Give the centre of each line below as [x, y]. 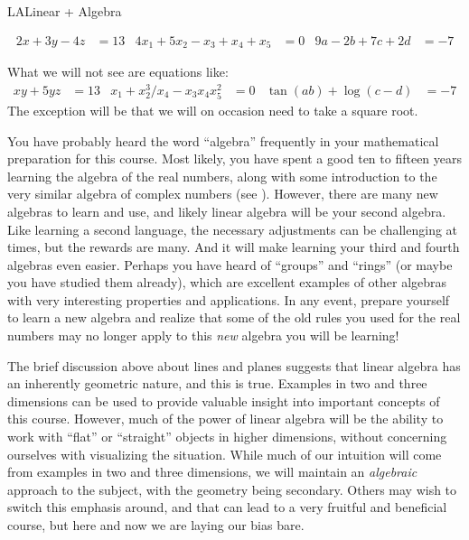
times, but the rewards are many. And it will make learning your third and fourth [234, 247]
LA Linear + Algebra [65, 11]
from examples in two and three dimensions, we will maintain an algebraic [212, 472]
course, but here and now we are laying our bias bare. [156, 525]
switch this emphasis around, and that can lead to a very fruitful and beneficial [227, 507]
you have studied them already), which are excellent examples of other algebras [227, 282]
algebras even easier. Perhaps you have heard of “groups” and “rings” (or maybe [230, 264]
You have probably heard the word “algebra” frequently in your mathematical [223, 140]
